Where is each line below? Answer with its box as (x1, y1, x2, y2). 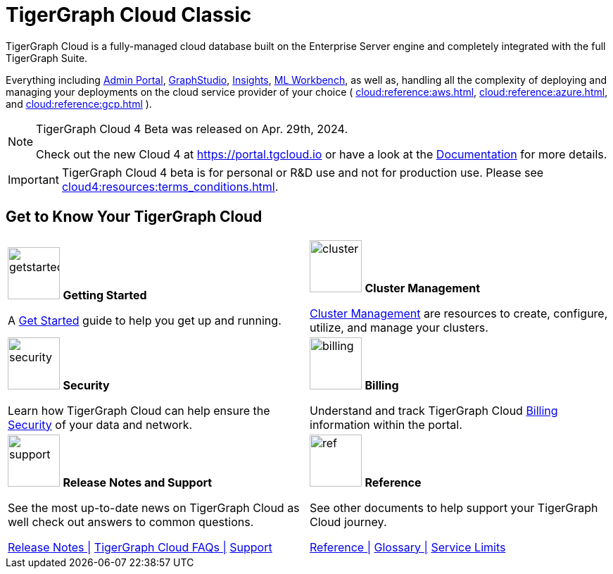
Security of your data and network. (8, 417, 193, 432)
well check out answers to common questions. (8, 514, 254, 529)
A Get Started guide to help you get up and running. (8, 313, 282, 327)
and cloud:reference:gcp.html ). (6, 97, 152, 110)
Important (8, 172, 59, 187)
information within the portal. (310, 417, 462, 432)
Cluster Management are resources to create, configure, (310, 306, 608, 320)
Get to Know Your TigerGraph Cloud (6, 208, 263, 226)
